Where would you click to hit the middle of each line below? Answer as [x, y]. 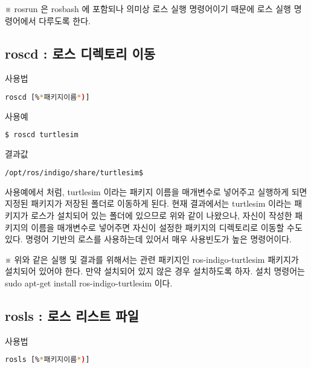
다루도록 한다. [65, 20]
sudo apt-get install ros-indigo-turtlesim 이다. [89, 282]
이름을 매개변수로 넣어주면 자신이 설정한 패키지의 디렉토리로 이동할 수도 [167, 227]
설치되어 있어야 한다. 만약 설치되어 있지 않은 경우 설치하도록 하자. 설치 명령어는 [155, 271]
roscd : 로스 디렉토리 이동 [80, 53]
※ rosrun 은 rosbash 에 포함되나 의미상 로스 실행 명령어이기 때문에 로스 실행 [148, 8]
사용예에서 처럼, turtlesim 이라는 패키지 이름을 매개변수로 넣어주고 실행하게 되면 [156, 191]
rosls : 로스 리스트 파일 [72, 315]
